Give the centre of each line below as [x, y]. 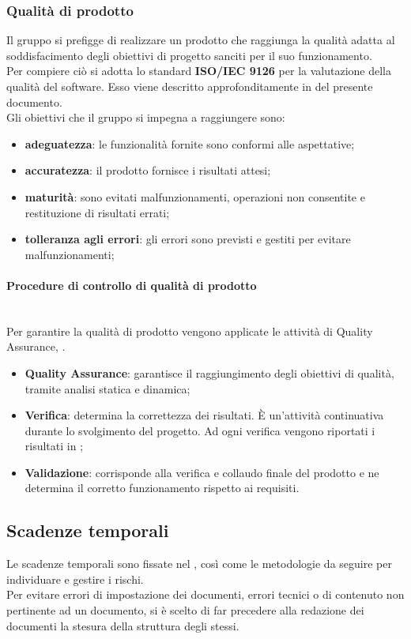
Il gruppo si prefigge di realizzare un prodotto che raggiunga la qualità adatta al [201, 40]
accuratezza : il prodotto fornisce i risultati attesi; [148, 170]
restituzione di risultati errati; [97, 212]
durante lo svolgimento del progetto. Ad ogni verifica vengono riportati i [200, 430]
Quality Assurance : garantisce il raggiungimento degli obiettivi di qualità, [209, 372]
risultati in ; [54, 446]
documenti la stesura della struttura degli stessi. [123, 625]
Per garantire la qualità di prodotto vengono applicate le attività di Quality [190, 331]
